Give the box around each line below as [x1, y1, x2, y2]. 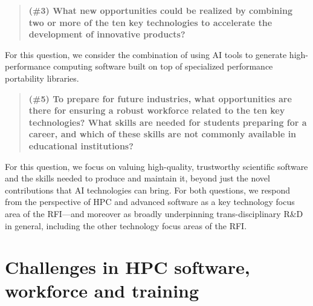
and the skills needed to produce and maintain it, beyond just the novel [5, 172, 270, 184]
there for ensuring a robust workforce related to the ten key [28, 104, 285, 117]
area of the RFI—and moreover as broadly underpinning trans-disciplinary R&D [5, 207, 303, 220]
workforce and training [5, 278, 199, 303]
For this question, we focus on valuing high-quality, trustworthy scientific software [5, 160, 308, 172]
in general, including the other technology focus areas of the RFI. [5, 219, 247, 232]
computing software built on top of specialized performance [53, 60, 273, 73]
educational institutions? [28, 139, 134, 152]
